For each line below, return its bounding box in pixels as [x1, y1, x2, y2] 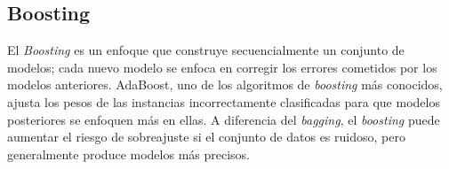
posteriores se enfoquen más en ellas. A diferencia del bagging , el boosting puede [7, 110, 440, 128]
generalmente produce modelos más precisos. [7, 144, 250, 163]
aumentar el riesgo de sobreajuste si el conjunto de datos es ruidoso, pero [7, 127, 405, 146]
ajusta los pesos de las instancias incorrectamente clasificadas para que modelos [7, 92, 440, 111]
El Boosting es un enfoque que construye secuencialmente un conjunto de [7, 41, 405, 59]
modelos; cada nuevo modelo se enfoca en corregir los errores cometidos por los [7, 58, 437, 76]
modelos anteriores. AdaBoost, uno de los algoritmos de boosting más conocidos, [7, 75, 443, 94]
